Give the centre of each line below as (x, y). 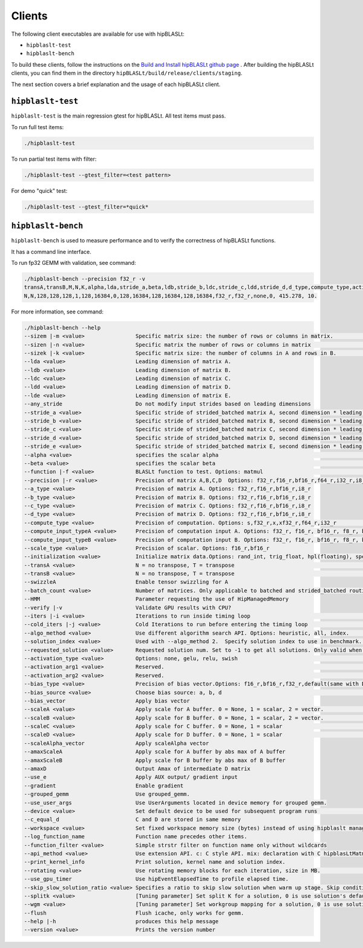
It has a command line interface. (51, 252)
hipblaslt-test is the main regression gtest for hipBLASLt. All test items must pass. (119, 116)
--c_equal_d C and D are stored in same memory (132, 819)
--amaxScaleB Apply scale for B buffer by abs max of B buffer (155, 760)
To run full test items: (38, 127)
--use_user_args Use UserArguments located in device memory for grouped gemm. (175, 803)
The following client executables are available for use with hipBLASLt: (98, 34)
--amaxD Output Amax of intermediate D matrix (137, 769)
